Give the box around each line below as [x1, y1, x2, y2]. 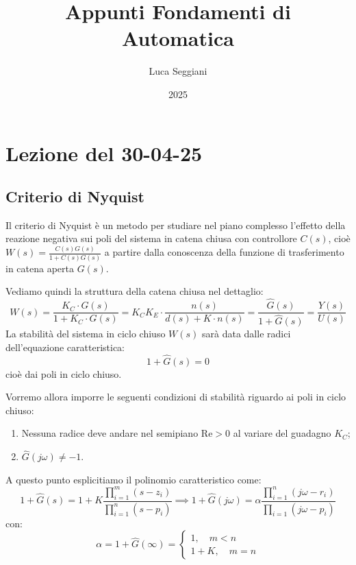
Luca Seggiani [149, 64, 207, 78]
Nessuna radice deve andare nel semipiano [21, 426, 199, 440]
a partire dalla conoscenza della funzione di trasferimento [104, 245, 344, 259]
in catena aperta [5, 261, 74, 275]
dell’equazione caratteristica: [5, 339, 125, 354]
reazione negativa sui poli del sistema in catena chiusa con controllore [5, 231, 297, 245]
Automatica [122, 24, 234, 52]
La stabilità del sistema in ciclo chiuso [5, 326, 166, 341]
